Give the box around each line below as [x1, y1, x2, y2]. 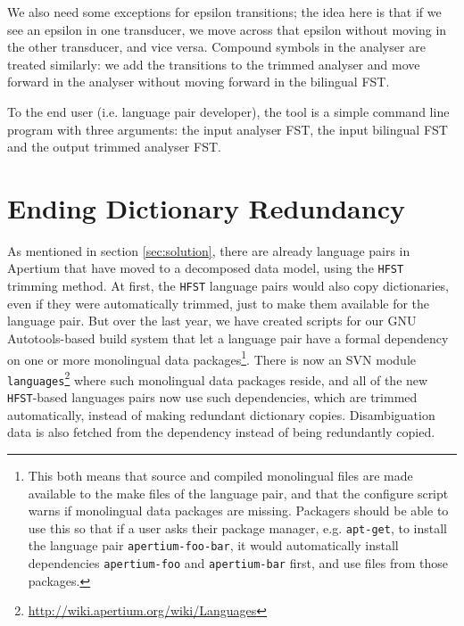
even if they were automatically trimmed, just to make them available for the [7, 293, 430, 312]
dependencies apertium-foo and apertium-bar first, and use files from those [28, 554, 448, 572]
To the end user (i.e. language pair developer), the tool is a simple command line [7, 102, 450, 120]
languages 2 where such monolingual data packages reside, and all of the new [7, 367, 428, 389]
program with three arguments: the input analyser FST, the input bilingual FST [7, 119, 448, 138]
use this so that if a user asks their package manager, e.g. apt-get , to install [28, 518, 447, 537]
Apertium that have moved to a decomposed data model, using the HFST [7, 259, 404, 277]
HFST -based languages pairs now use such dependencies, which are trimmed [7, 388, 418, 407]
